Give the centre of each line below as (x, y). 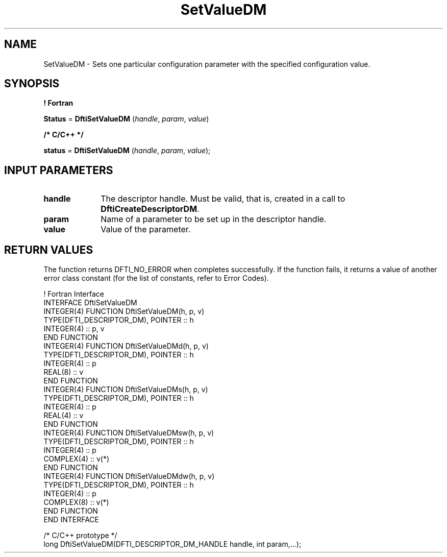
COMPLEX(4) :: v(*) (77, 459)
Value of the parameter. (146, 229)
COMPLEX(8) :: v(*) (76, 502)
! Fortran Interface (74, 294)
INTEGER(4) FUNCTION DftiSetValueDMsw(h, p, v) (129, 433)
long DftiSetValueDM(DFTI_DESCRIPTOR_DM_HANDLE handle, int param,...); (172, 544)
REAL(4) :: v (64, 416)
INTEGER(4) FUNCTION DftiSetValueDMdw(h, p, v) (129, 476)
